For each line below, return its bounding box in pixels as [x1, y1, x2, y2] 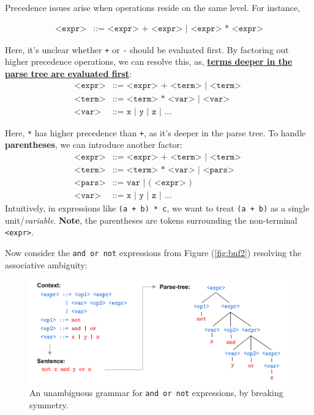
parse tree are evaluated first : [5, 67, 132, 79]
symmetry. [29, 398, 69, 411]
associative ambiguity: [5, 258, 88, 271]
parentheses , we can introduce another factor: [5, 138, 182, 151]
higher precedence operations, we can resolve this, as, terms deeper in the [5, 55, 293, 68]
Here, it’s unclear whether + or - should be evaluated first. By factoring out [5, 43, 289, 56]
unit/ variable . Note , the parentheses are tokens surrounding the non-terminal [5, 213, 297, 226]
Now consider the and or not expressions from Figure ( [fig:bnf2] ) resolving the [5, 246, 302, 259]
